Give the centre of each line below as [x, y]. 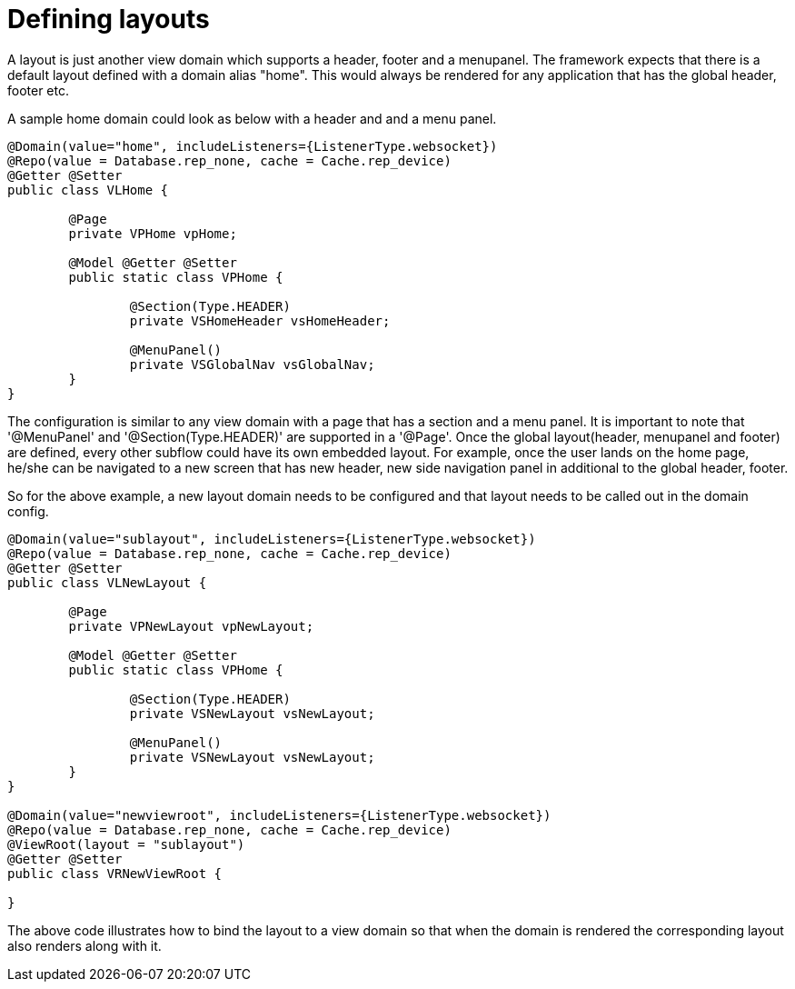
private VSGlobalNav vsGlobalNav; [252, 364]
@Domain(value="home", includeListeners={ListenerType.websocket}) [253, 146]
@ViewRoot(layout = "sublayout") [126, 844]
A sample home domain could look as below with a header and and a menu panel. [252, 118]
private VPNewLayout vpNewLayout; [191, 626]
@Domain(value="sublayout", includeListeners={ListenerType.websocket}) [272, 539]
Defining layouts [109, 19]
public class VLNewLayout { [107, 582]
